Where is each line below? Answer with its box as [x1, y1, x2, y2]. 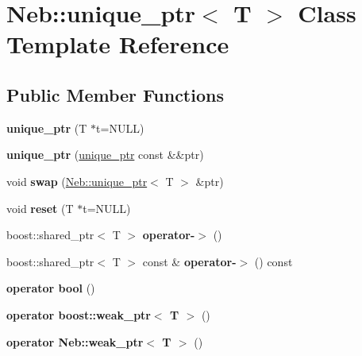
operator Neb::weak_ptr [6, 333, 144, 350]
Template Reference [6, 28, 229, 60]
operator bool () [6, 280, 95, 296]
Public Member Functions [6, 82, 224, 106]
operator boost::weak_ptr [6, 306, 151, 323]
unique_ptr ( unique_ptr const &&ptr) [6, 146, 204, 163]
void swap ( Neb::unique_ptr [6, 172, 148, 189]
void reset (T [6, 199, 74, 216]
